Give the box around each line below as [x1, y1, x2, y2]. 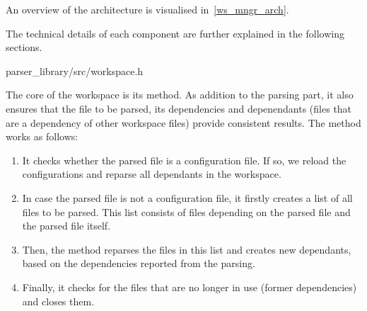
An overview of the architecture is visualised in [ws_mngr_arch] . [6, 2, 289, 16]
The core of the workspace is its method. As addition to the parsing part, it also [6, 87, 354, 102]
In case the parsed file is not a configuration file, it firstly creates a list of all [22, 190, 353, 205]
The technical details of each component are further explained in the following [6, 26, 344, 40]
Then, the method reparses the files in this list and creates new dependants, [22, 242, 351, 256]
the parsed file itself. [22, 218, 111, 233]
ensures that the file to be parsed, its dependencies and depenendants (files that [6, 101, 352, 115]
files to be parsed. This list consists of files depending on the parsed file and [22, 204, 351, 219]
